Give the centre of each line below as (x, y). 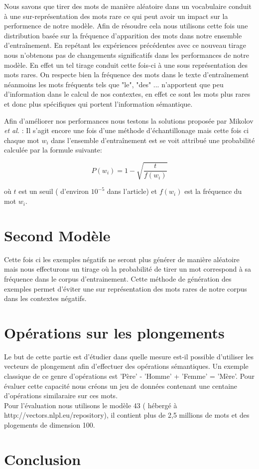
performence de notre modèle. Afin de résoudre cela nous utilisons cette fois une (126, 26)
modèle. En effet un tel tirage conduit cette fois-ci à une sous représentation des (126, 65)
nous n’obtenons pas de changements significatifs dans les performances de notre (127, 55)
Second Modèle (57, 235)
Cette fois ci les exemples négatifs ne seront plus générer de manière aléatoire (122, 259)
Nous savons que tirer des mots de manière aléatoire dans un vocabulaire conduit (128, 6)
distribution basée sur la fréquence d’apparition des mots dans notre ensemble (123, 35)
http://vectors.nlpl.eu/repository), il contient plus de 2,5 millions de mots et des (127, 415)
